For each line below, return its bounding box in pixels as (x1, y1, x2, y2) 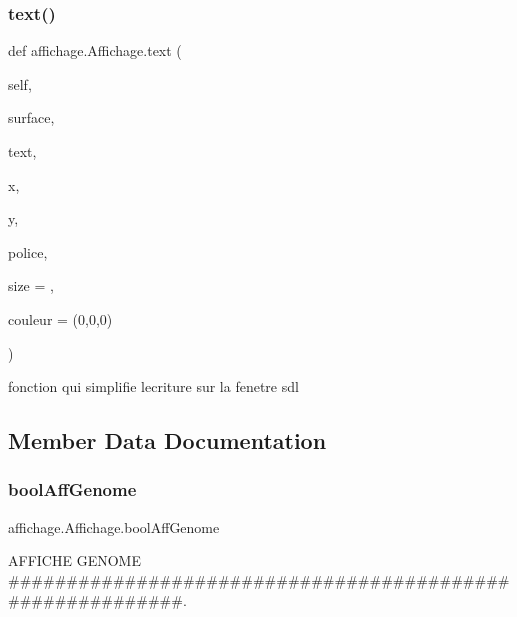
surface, (8, 107, 55, 128)
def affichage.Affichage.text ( (8, 40, 182, 61)
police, (8, 241, 48, 262)
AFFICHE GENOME (8, 550, 141, 571)
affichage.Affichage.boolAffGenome (8, 516, 220, 537)
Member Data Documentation (8, 425, 327, 456)
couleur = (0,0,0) (8, 308, 113, 329)
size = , (8, 275, 54, 296)
